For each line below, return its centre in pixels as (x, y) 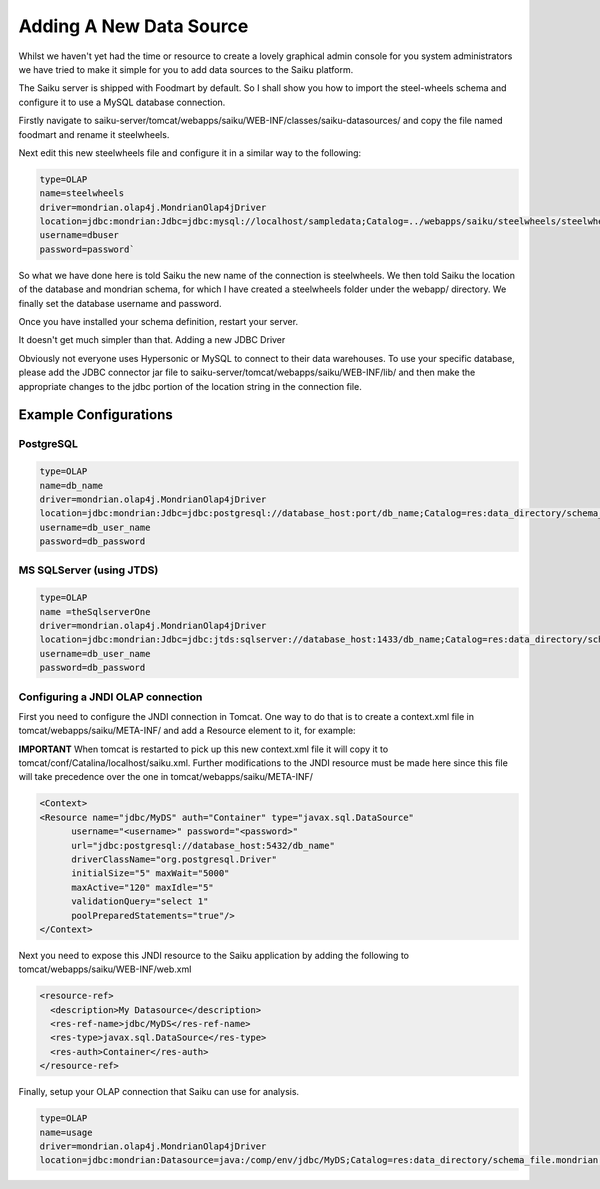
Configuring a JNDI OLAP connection (110, 697)
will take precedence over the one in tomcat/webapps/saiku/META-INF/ (166, 777)
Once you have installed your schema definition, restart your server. (158, 321)
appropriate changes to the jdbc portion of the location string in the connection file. (190, 386)
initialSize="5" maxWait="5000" (150, 873)
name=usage (66, 1132)
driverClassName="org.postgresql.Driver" (174, 859)
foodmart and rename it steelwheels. (94, 134)
